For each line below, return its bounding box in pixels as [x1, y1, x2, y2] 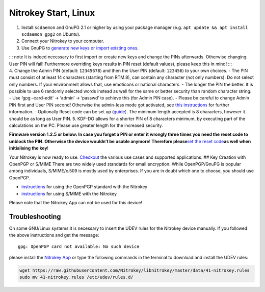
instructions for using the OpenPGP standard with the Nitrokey [21, 184, 148, 190]
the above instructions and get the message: [9, 232, 100, 238]
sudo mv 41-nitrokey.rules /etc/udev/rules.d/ [19, 274, 133, 280]
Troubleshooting [9, 212, 61, 220]
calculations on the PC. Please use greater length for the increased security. [9, 122, 163, 128]
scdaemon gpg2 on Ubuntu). [21, 31, 80, 37]
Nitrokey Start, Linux [9, 7, 95, 18]
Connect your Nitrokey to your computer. [21, 38, 105, 44]
